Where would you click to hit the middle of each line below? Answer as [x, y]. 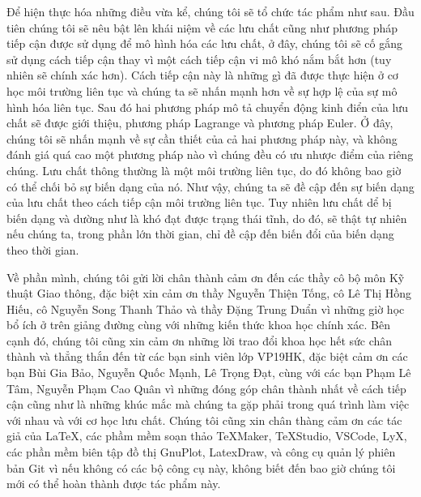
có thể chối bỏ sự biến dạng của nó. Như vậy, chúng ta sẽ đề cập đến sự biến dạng [210, 186]
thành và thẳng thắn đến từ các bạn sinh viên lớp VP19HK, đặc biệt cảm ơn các [207, 356]
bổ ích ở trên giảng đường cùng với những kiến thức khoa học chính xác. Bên [198, 325]
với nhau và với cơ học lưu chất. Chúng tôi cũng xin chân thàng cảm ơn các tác [204, 420]
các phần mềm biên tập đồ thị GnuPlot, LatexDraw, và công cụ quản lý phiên [201, 452]
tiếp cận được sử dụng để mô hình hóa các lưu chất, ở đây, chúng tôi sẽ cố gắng [204, 43]
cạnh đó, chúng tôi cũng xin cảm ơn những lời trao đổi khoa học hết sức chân [200, 340]
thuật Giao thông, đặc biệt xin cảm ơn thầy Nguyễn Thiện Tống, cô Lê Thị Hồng [209, 293]
